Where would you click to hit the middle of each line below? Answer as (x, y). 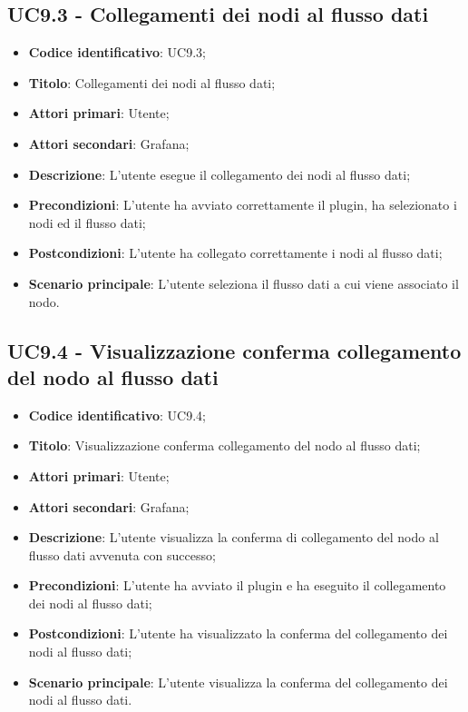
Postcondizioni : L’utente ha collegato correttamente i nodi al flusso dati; (235, 253)
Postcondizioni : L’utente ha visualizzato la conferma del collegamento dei (238, 633)
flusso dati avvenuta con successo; (122, 554)
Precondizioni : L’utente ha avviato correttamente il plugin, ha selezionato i (243, 205)
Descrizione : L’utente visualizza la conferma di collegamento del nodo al (234, 537)
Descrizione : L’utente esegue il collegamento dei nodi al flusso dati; (219, 174)
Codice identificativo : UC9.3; (117, 52)
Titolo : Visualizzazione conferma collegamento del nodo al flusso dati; (224, 445)
